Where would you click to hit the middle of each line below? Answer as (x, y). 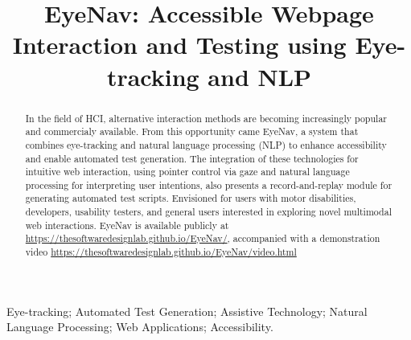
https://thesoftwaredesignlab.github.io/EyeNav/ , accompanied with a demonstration (203, 238)
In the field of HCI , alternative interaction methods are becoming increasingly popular (206, 118)
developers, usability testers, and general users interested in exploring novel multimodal (208, 212)
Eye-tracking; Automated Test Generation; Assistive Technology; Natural (187, 311)
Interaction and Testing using (179, 45)
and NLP (260, 76)
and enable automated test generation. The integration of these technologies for (192, 158)
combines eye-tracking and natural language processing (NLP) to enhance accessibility (206, 144)
